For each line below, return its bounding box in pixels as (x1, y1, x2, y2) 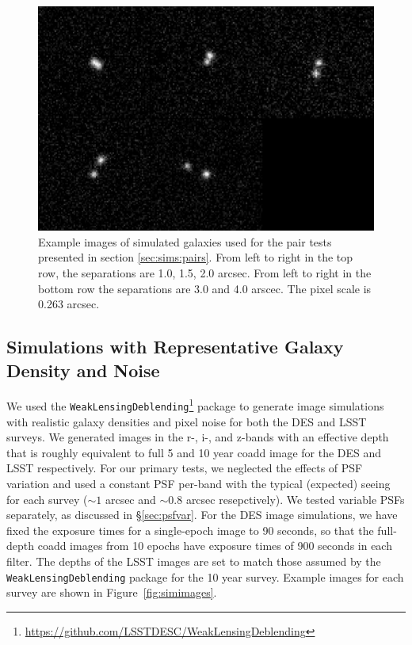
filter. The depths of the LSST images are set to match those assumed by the (6, 553, 381, 570)
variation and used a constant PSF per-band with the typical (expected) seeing (6, 475, 391, 492)
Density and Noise (6, 357, 160, 382)
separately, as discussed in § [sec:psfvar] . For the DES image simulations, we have (6, 506, 398, 523)
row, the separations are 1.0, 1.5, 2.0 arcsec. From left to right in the (38, 265, 372, 281)
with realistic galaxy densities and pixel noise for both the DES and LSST (6, 413, 367, 429)
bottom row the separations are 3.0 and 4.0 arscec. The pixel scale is (38, 280, 372, 296)
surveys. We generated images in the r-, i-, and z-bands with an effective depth (6, 429, 389, 445)
